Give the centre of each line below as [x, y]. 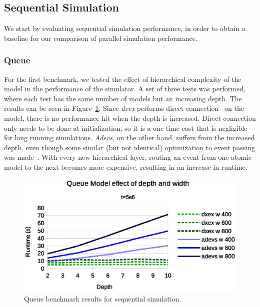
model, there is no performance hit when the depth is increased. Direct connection [130, 118]
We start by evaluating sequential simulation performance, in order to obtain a [125, 28]
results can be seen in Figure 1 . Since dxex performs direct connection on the [124, 108]
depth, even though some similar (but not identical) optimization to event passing [130, 147]
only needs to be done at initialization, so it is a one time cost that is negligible [126, 128]
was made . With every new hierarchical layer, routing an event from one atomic [128, 157]
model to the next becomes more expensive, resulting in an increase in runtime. [126, 166]
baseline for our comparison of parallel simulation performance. [101, 38]
